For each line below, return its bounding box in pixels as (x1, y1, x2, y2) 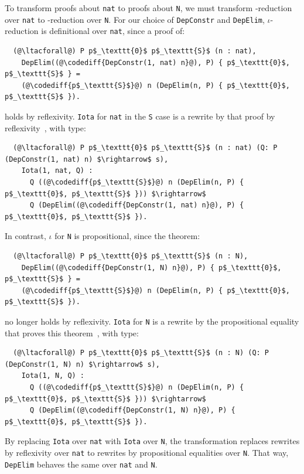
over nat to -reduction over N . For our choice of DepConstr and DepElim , (5, 13, 265, 25)
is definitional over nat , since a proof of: (41, 25, 185, 37)
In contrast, (5, 230, 46, 242)
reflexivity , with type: (5, 121, 86, 134)
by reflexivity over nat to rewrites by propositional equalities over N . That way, (5, 446, 289, 459)
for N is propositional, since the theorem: (54, 230, 200, 242)
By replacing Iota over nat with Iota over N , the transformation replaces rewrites (5, 435, 300, 447)
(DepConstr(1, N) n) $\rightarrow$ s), (5, 360, 160, 369)
